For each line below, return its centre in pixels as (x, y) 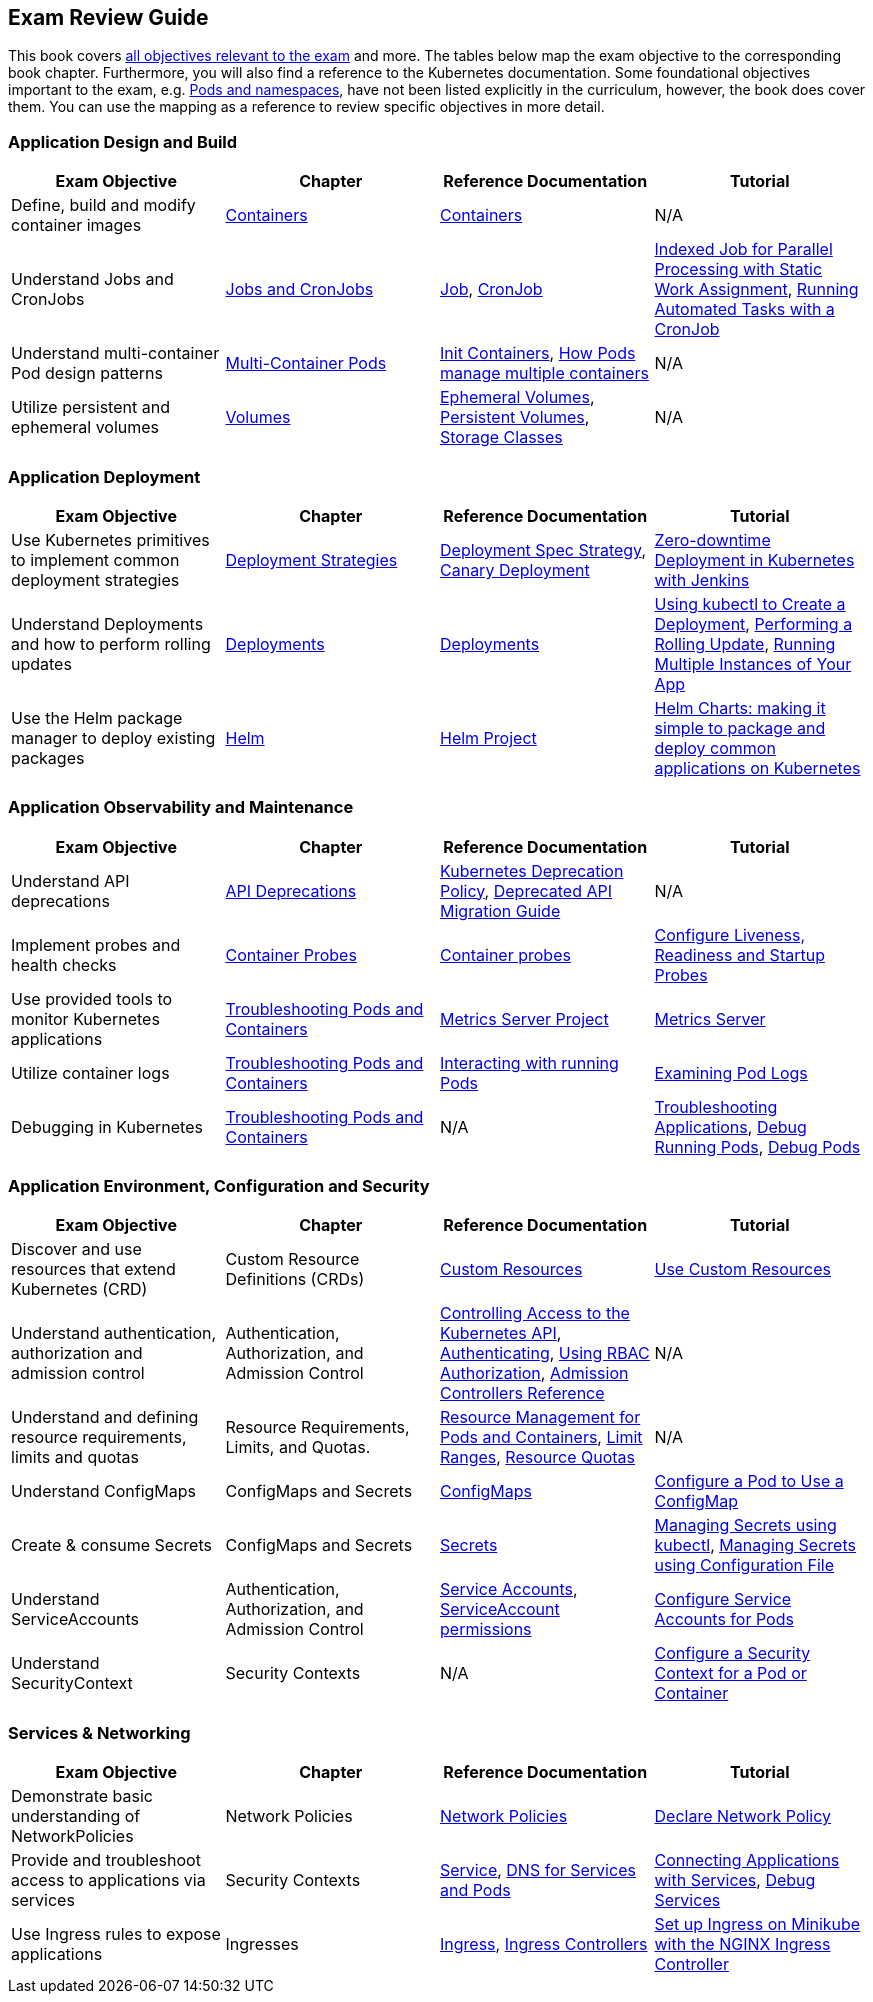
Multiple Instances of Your (753, 663)
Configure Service (723, 1599)
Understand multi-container (115, 353)
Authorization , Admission (534, 1373)
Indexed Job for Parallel (743, 249)
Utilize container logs (90, 1072)
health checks (64, 964)
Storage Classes (501, 437)
